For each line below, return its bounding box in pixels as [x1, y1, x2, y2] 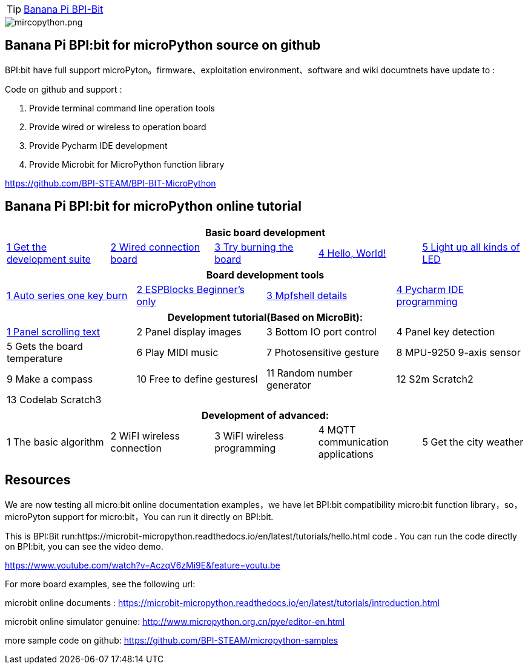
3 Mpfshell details [266, 289, 348, 302]
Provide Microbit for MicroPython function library [29, 159, 225, 170]
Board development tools [206, 268, 325, 281]
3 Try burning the [214, 240, 294, 253]
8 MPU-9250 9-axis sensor [396, 346, 521, 358]
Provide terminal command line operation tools [29, 102, 215, 113]
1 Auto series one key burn [7, 289, 128, 302]
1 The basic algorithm [7, 435, 104, 448]
